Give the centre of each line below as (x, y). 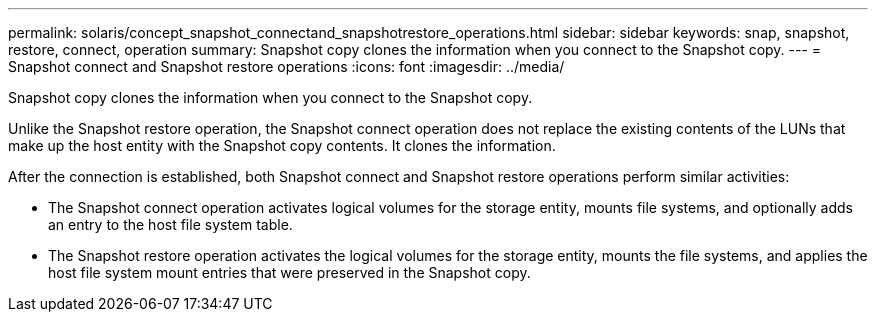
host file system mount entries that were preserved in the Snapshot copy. (289, 272)
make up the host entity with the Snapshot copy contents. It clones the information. (282, 145)
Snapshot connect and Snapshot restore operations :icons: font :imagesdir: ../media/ (286, 66)
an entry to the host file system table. (170, 224)
